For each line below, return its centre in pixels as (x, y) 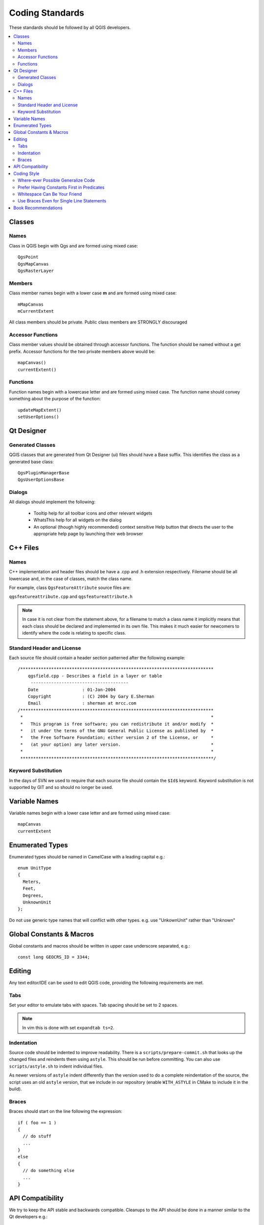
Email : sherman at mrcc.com (82, 703)
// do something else (49, 1171)
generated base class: (31, 462)
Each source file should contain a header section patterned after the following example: (97, 658)
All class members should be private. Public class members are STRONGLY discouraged (98, 322)
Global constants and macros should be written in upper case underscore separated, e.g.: (99, 946)
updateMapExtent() (40, 410)
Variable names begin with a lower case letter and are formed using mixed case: (90, 813)
